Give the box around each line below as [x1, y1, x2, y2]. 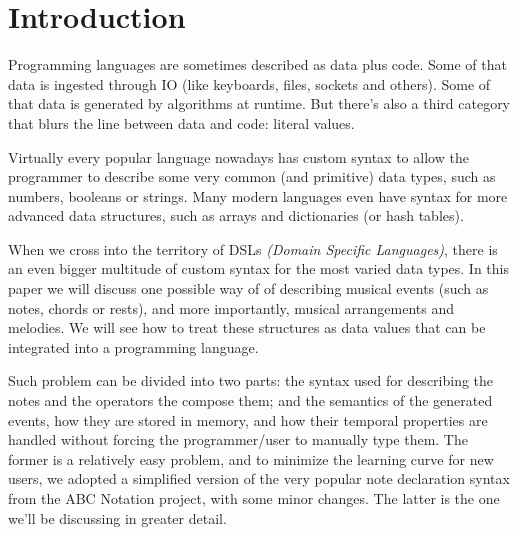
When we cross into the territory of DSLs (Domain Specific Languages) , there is [8, 238, 498, 259]
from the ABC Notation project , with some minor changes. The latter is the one [8, 488, 500, 508]
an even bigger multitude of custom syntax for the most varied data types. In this [8, 258, 509, 279]
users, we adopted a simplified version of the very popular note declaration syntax [8, 468, 510, 489]
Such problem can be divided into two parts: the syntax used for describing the [8, 370, 494, 391]
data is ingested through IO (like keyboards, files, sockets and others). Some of [8, 73, 491, 94]
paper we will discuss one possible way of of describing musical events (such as [8, 278, 489, 299]
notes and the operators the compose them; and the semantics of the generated [8, 390, 493, 411]
